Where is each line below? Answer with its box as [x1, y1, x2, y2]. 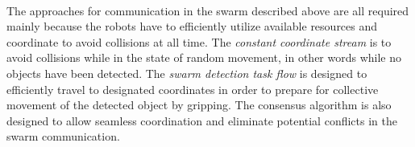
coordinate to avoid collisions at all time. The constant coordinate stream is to [6, 33, 392, 50]
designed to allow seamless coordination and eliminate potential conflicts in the [6, 112, 397, 129]
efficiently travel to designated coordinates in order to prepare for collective [6, 80, 379, 97]
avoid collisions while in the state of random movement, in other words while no [6, 49, 402, 66]
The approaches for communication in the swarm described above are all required [6, 2, 409, 18]
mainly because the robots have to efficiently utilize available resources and [6, 18, 378, 35]
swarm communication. [6, 128, 120, 145]
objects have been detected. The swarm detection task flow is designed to [6, 64, 367, 81]
